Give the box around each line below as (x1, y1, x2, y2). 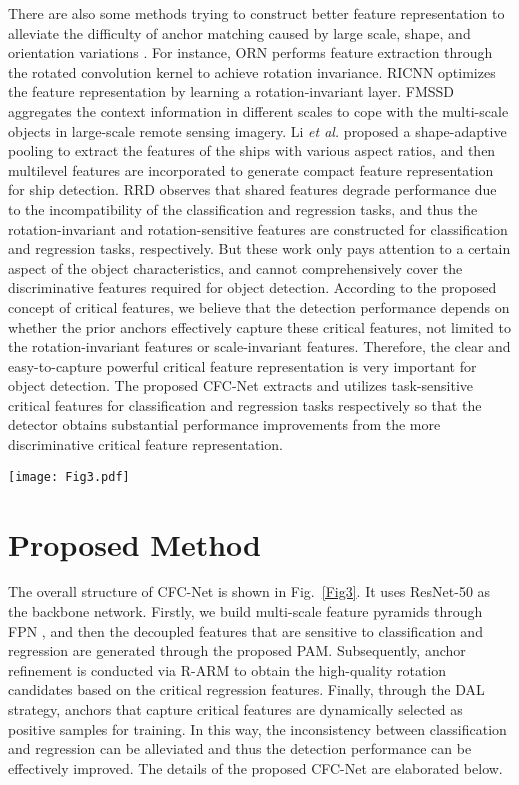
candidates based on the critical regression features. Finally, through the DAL (8, 679, 485, 700)
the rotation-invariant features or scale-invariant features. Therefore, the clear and (8, 336, 511, 357)
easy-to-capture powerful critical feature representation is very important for (8, 355, 477, 376)
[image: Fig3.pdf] (8, 469, 130, 484)
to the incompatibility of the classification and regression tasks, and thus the (8, 198, 478, 219)
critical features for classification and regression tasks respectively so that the (8, 394, 482, 415)
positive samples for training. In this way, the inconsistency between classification (8, 718, 507, 739)
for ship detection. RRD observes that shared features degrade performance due (8, 179, 497, 200)
